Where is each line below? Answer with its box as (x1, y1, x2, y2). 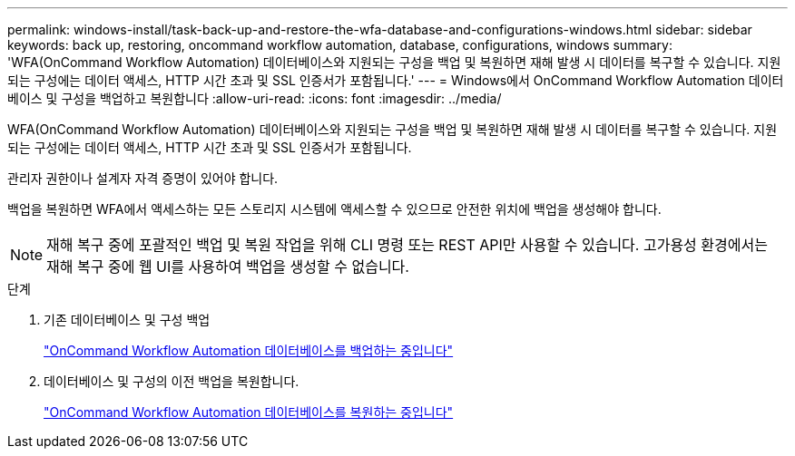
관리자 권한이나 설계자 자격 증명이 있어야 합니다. (7, 170, 279, 186)
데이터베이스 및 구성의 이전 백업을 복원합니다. (44, 374, 299, 389)
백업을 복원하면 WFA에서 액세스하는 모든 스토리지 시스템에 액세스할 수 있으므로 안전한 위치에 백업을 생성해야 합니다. (7, 201, 662, 217)
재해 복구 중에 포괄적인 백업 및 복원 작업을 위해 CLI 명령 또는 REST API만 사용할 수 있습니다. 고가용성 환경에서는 (46, 236, 768, 254)
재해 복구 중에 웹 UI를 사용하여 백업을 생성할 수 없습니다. (46, 257, 409, 276)
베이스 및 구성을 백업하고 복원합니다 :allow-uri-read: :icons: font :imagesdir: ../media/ (7, 91, 502, 106)
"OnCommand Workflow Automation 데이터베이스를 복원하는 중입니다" (44, 404, 454, 420)
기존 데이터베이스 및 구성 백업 (44, 312, 211, 327)
